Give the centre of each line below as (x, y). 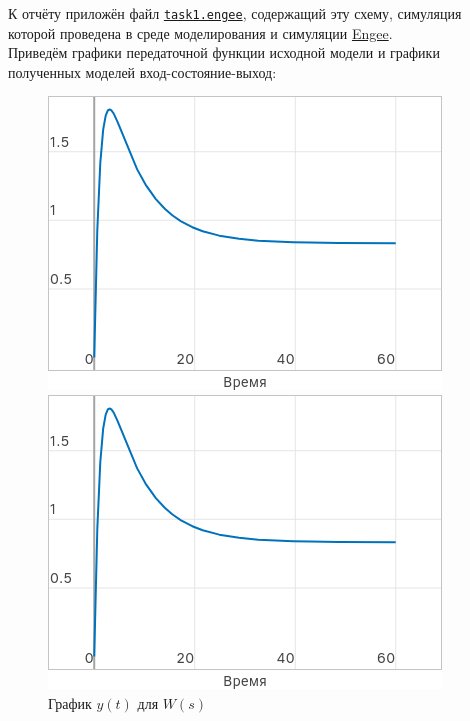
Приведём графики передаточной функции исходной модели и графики (224, 52)
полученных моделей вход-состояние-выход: (142, 71)
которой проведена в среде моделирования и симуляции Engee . (200, 32)
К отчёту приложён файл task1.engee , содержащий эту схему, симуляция (235, 13)
